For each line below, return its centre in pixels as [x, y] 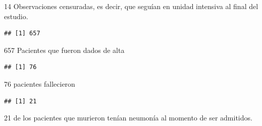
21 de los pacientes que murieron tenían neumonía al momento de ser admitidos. [128, 118]
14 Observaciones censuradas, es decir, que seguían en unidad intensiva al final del [131, 6]
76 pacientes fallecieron [40, 83]
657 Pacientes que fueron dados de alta [64, 50]
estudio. [16, 16]
